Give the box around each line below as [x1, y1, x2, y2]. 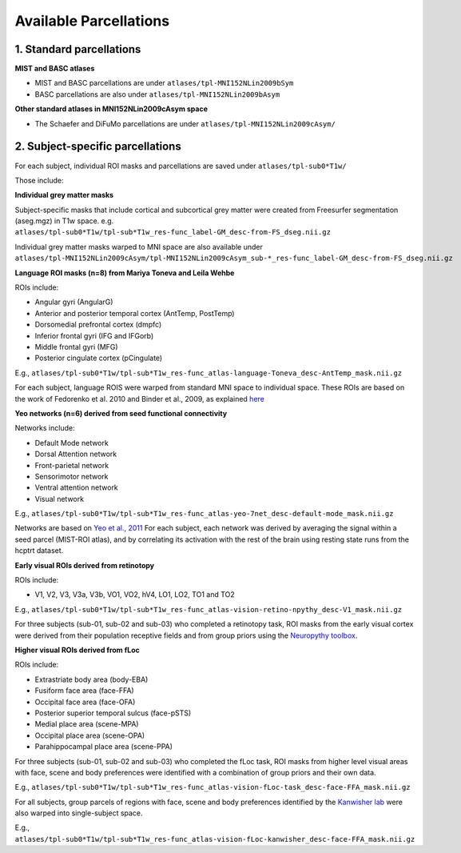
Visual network [34, 494, 84, 503]
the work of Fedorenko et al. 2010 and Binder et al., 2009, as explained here [14, 394, 265, 403]
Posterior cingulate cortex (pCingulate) [34, 353, 163, 363]
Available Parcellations [14, 12, 170, 30]
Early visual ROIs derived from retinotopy [14, 560, 155, 570]
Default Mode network [34, 438, 109, 447]
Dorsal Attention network [34, 449, 117, 459]
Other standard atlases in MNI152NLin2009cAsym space [14, 104, 208, 114]
